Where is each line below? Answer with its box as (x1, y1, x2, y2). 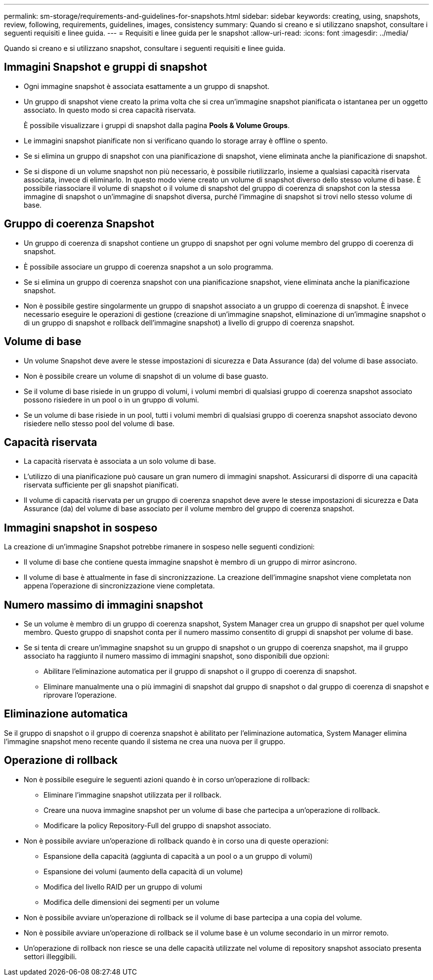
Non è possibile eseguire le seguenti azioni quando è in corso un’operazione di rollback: (24, 775, 310, 784)
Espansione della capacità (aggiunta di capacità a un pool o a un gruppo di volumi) (43, 851, 313, 860)
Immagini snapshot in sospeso (4, 521, 158, 534)
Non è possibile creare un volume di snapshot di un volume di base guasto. (24, 371, 268, 380)
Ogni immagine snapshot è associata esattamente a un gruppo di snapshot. (24, 82, 269, 90)
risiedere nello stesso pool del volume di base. (24, 419, 175, 428)
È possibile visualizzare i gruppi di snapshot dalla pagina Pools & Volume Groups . (24, 121, 290, 130)
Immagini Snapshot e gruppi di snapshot (4, 61, 207, 74)
